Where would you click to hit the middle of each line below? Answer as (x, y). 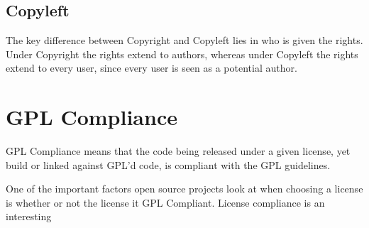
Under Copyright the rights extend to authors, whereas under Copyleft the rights (182, 54)
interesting (29, 216)
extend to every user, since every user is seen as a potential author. (152, 68)
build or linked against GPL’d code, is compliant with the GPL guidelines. (168, 164)
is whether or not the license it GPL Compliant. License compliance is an (165, 202)
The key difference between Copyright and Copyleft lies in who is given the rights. (184, 40)
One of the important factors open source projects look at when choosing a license (184, 189)
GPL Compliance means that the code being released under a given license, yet (178, 151)
